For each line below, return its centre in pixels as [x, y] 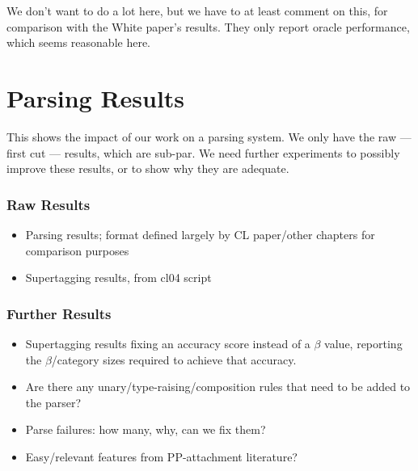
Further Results [59, 313]
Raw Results [49, 204]
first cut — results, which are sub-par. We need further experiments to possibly [203, 152]
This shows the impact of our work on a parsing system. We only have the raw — [209, 136]
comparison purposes [77, 250]
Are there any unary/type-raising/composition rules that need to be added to [218, 387]
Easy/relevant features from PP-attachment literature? [161, 456]
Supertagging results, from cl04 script [118, 278]
